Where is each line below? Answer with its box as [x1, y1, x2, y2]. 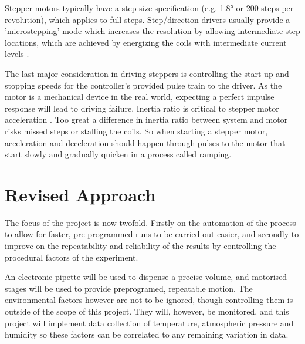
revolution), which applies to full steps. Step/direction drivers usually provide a [5, 13, 290, 25]
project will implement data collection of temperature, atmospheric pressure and [5, 316, 294, 329]
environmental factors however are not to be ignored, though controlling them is [5, 294, 293, 306]
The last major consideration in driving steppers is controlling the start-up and [5, 67, 289, 79]
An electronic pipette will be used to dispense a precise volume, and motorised [5, 271, 287, 283]
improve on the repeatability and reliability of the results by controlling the [5, 240, 276, 252]
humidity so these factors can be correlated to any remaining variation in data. [5, 328, 289, 340]
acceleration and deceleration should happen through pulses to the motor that [5, 136, 286, 149]
